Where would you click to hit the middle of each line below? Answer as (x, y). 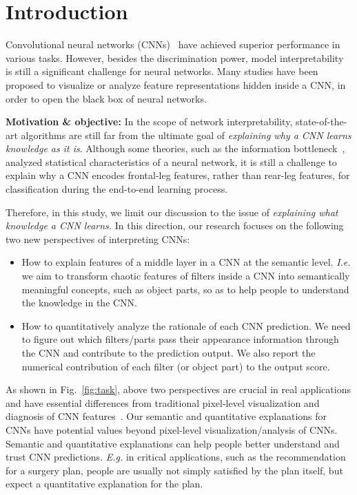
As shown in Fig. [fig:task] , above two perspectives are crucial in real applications (178, 389)
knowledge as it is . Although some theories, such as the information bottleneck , (175, 148)
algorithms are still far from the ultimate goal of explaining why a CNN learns (186, 135)
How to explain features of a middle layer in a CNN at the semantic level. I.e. (186, 262)
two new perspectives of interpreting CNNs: (98, 239)
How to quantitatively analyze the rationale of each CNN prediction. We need (186, 325)
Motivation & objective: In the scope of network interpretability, (149, 122)
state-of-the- (321, 122)
